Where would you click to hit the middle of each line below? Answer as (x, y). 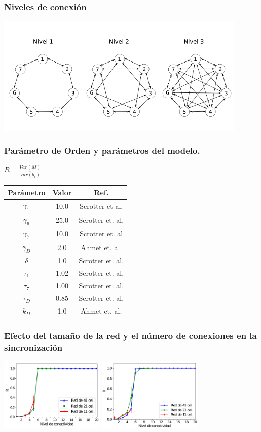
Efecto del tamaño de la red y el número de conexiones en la (130, 336)
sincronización (33, 347)
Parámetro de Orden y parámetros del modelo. (102, 150)
